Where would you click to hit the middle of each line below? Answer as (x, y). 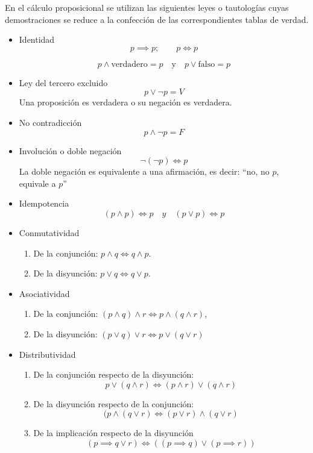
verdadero (129, 64)
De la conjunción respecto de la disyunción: (114, 374)
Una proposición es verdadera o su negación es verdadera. (125, 102)
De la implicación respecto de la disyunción (113, 433)
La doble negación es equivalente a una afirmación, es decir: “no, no (144, 171)
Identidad (37, 39)
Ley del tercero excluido (63, 82)
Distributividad (47, 354)
